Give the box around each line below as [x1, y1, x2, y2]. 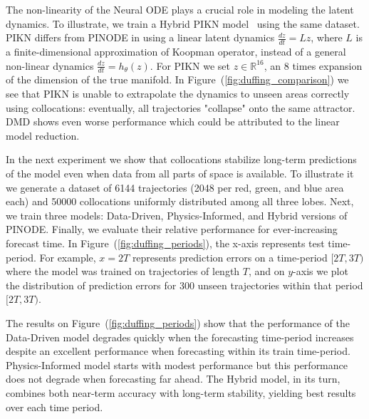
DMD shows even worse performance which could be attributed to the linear [6, 114, 340, 129]
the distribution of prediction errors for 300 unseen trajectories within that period [6, 277, 363, 292]
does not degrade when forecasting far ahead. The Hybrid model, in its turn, [6, 371, 341, 386]
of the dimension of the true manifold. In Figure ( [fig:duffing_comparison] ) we [6, 72, 349, 87]
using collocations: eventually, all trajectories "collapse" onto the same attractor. [6, 100, 355, 115]
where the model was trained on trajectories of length [6, 264, 240, 279]
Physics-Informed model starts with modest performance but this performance [6, 357, 348, 372]
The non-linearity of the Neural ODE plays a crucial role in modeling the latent [6, 2, 354, 16]
